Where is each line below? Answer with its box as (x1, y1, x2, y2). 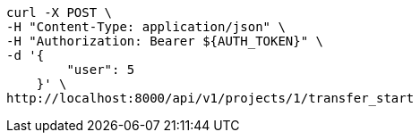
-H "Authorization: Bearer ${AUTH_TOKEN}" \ (6, 34, 324, 48)
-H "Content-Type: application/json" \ (6, 20, 286, 34)
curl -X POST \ (6, 5, 113, 20)
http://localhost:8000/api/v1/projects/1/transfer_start (6, 91, 415, 105)
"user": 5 (66, 62, 135, 77)
